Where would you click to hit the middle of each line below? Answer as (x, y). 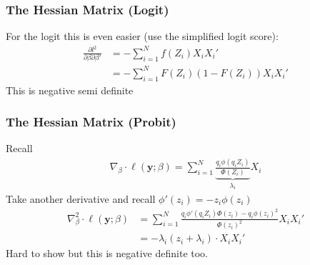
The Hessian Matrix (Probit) (91, 122)
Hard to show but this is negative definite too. (107, 253)
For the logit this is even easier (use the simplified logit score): (142, 36)
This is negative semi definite (70, 90)
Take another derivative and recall (81, 199)
